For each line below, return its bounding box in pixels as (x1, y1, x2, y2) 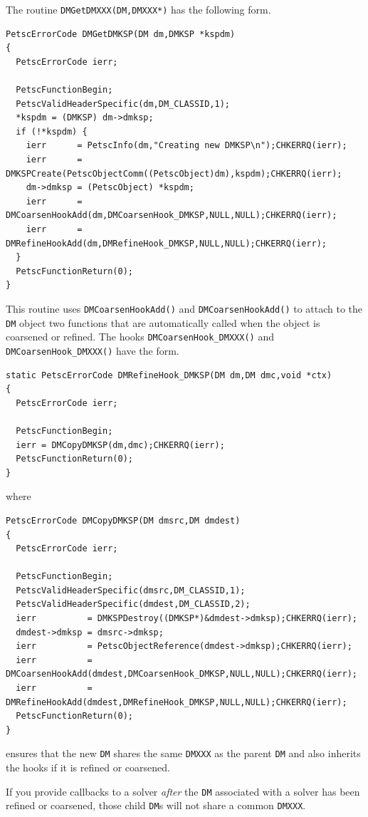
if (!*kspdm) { (16, 126, 88, 137)
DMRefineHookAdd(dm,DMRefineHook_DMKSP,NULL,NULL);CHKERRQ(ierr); (6, 238, 327, 249)
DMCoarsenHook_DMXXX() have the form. (6, 343, 179, 358)
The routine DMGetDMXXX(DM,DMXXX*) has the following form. (6, 2, 271, 16)
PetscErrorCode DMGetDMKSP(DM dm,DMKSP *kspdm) (6, 28, 236, 39)
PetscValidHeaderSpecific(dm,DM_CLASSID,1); (16, 98, 230, 109)
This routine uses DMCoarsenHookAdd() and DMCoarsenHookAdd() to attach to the (6, 301, 363, 316)
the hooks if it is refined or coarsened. (6, 760, 170, 775)
